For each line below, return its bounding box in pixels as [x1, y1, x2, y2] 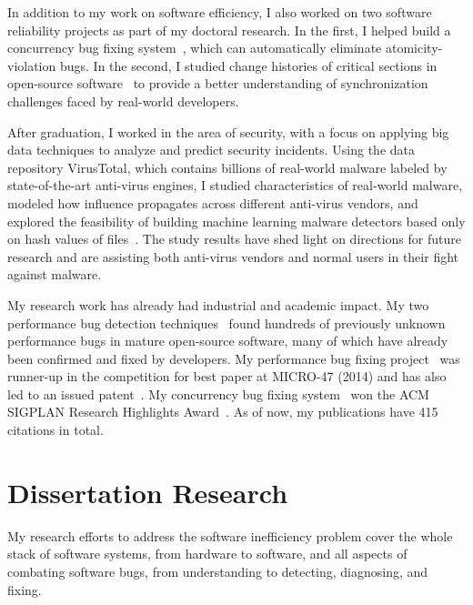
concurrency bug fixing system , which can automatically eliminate [7, 38, 382, 57]
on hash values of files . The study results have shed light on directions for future [7, 229, 461, 248]
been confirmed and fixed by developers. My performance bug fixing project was [7, 348, 460, 368]
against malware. [7, 265, 102, 284]
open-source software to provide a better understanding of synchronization [7, 74, 428, 93]
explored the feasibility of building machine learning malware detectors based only [7, 211, 466, 230]
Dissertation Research [7, 473, 288, 510]
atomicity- [385, 38, 443, 57]
